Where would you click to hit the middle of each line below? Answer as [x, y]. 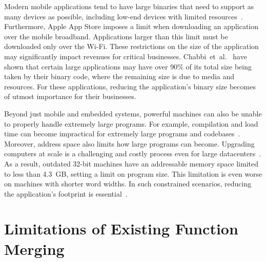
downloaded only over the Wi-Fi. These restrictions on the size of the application [131, 46]
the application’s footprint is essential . [66, 193]
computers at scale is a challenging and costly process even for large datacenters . [133, 153]
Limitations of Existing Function [121, 229]
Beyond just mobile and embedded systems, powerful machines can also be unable [133, 113]
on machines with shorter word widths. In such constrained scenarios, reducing [128, 184]
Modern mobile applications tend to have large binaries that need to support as [129, 6]
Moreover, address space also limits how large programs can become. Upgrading [129, 143]
